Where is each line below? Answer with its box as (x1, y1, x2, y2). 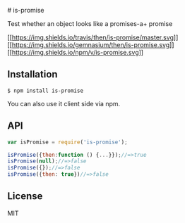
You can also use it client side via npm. (7, 99, 121, 108)
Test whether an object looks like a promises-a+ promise (7, 20, 173, 27)
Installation (7, 68, 58, 80)
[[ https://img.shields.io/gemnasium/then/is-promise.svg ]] (7, 41, 174, 49)
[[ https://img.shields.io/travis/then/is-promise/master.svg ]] (7, 33, 179, 42)
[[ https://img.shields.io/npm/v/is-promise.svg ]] (7, 49, 143, 56)
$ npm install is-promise (7, 87, 83, 94)
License (7, 190, 43, 203)
